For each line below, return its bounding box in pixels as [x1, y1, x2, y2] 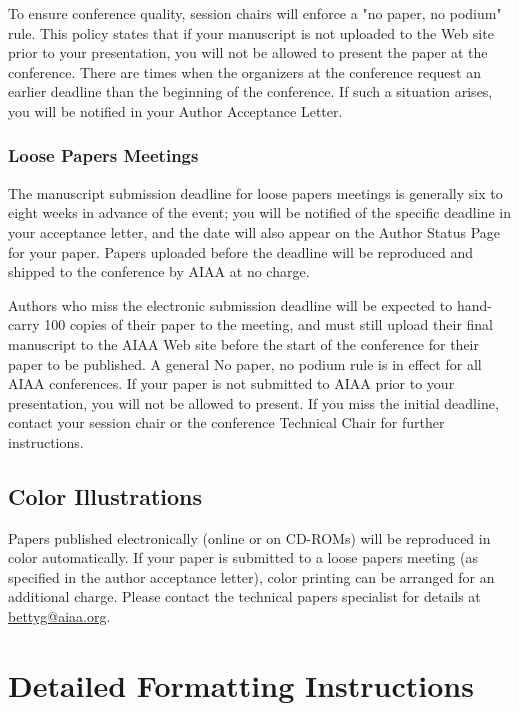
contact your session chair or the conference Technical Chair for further [8, 412, 445, 433]
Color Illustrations [8, 480, 202, 511]
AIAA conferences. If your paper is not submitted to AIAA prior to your [8, 373, 455, 394]
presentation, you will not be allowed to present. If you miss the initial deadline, [8, 392, 499, 413]
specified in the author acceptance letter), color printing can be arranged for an [8, 566, 495, 587]
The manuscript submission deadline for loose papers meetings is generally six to [8, 182, 503, 203]
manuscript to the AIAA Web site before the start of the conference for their [8, 333, 480, 354]
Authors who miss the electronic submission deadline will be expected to [8, 294, 453, 315]
